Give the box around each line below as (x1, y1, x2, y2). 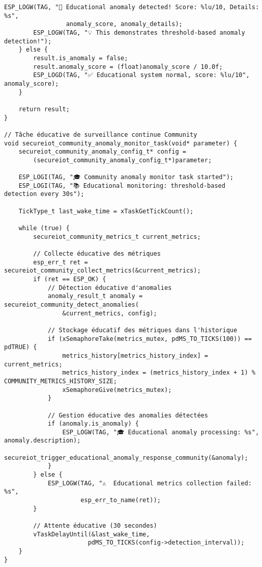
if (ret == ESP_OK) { (33, 276, 106, 283)
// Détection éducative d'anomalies (47, 284, 172, 291)
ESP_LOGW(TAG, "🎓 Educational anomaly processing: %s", (62, 428, 259, 436)
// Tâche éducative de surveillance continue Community (4, 131, 197, 138)
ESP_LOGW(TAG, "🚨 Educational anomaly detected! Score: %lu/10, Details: (4, 4, 259, 11)
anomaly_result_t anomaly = (47, 292, 143, 300)
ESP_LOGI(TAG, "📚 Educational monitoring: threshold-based (18, 182, 225, 189)
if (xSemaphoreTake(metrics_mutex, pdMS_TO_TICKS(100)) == (47, 335, 252, 342)
